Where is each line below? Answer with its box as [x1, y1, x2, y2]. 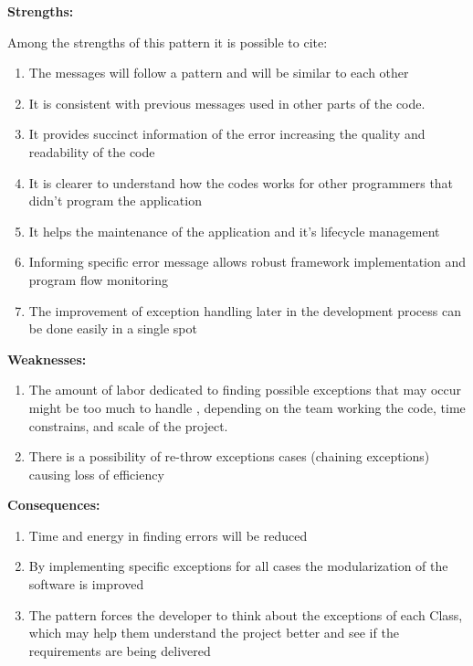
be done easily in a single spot [28, 319, 197, 338]
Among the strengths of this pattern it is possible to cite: [7, 32, 328, 51]
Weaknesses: [7, 349, 87, 368]
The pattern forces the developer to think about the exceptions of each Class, [28, 605, 463, 624]
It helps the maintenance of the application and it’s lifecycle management [28, 221, 440, 240]
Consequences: [7, 495, 100, 514]
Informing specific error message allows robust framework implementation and [28, 252, 466, 271]
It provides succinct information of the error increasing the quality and [28, 124, 426, 143]
